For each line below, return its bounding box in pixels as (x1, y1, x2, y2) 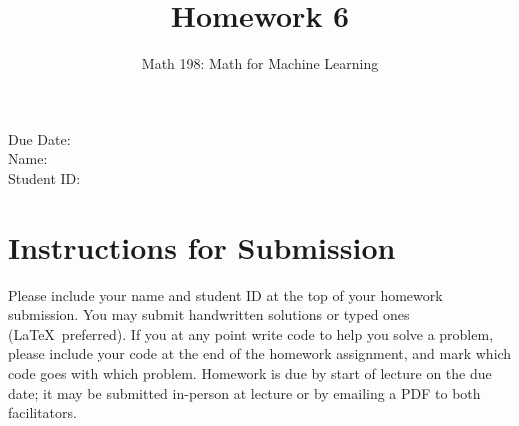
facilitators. (8, 402, 77, 423)
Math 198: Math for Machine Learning (141, 53, 379, 74)
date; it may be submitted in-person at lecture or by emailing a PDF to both (8, 382, 481, 403)
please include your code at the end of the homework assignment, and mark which (8, 343, 512, 364)
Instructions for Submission (8, 226, 396, 267)
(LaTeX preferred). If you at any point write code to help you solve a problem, (8, 323, 494, 344)
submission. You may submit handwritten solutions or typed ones (8, 304, 410, 325)
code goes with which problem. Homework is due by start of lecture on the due (8, 363, 492, 383)
